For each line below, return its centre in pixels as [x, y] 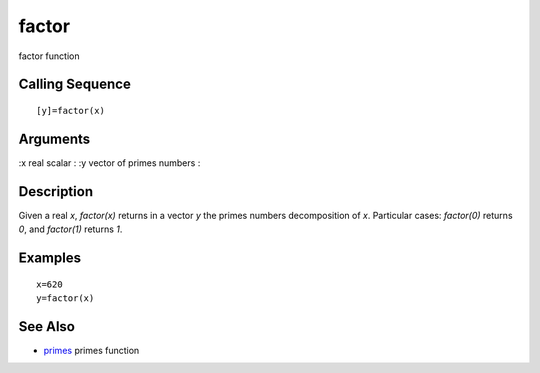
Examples [50, 257]
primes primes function [91, 350]
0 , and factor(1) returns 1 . [70, 229]
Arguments [54, 138]
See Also [46, 326]
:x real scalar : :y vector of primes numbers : [109, 162]
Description [56, 191]
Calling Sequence [75, 84]
